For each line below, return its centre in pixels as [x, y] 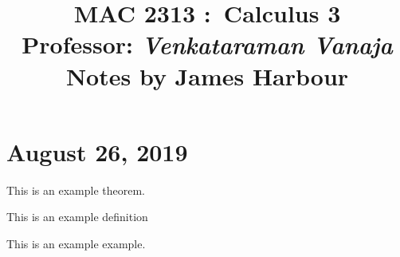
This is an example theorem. [76, 190]
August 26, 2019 [97, 151]
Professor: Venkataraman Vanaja [207, 45]
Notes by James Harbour [207, 75]
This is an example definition [77, 217]
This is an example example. [76, 243]
